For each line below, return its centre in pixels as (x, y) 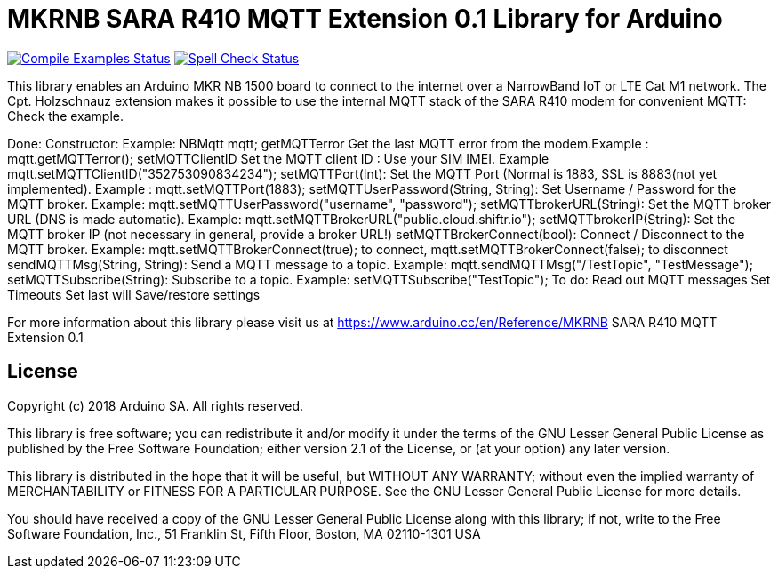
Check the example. (66, 116)
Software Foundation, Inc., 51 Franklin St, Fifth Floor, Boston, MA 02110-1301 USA (244, 533)
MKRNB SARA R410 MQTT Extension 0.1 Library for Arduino (365, 19)
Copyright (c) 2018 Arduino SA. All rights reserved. (156, 405)
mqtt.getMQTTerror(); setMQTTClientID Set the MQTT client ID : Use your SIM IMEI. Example (278, 158)
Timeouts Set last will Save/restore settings (134, 294)
